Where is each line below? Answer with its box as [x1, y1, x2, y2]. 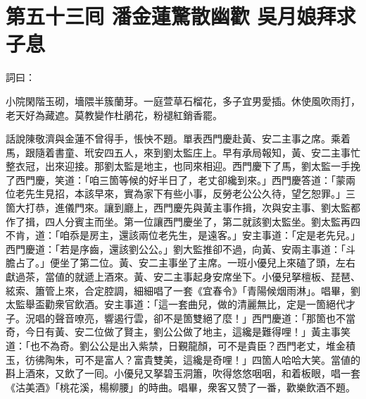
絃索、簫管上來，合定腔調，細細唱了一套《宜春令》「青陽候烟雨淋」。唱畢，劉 [6, 283, 360, 297]
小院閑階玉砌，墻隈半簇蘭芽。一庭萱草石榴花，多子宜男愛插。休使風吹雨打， [6, 93, 360, 108]
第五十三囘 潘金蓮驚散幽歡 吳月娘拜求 [6, 1, 356, 30]
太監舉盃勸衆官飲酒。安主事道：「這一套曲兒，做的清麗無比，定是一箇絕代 [6, 297, 346, 312]
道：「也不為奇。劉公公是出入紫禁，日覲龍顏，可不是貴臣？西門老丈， [6, 338, 326, 352]
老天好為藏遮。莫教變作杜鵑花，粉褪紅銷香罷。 [6, 107, 222, 122]
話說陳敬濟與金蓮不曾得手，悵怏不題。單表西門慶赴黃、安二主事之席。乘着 [6, 131, 351, 146]
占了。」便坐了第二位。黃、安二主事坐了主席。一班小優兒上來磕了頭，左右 [15, 255, 355, 270]
